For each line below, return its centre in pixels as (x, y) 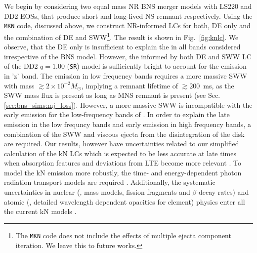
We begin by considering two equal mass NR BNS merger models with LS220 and (128, 6)
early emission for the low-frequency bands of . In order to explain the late (117, 114)
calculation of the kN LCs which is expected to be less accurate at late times (120, 153)
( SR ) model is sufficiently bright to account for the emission (157, 66)
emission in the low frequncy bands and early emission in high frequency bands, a (128, 124)
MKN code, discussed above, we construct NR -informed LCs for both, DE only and (127, 25)
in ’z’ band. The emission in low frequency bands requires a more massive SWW (126, 75)
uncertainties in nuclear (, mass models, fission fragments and (97, 192)
